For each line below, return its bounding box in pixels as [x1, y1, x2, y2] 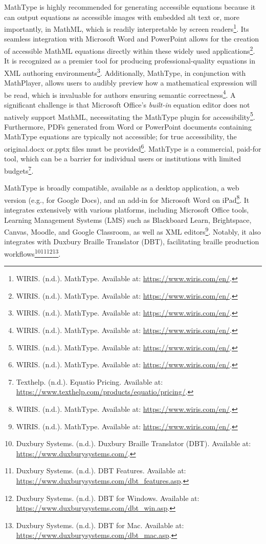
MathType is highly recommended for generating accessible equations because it [4, 2, 256, 12]
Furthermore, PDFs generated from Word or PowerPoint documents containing [4, 121, 252, 132]
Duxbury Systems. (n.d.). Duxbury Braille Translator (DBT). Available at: [16, 438, 251, 449]
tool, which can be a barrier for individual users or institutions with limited [4, 153, 241, 164]
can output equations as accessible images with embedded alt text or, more [4, 11, 240, 22]
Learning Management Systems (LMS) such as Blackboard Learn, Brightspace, [4, 214, 252, 225]
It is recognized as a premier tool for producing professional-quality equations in [4, 55, 256, 66]
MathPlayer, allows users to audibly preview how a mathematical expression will [4, 77, 257, 88]
